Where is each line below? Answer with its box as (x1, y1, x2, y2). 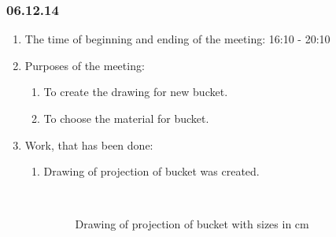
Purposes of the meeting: (24, 57, 145, 73)
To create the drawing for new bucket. (43, 83, 228, 100)
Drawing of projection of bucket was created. (43, 163, 260, 180)
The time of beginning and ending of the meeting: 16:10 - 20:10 (24, 31, 330, 47)
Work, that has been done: (24, 136, 153, 153)
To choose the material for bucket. (43, 110, 209, 126)
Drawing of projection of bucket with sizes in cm (75, 216, 309, 232)
